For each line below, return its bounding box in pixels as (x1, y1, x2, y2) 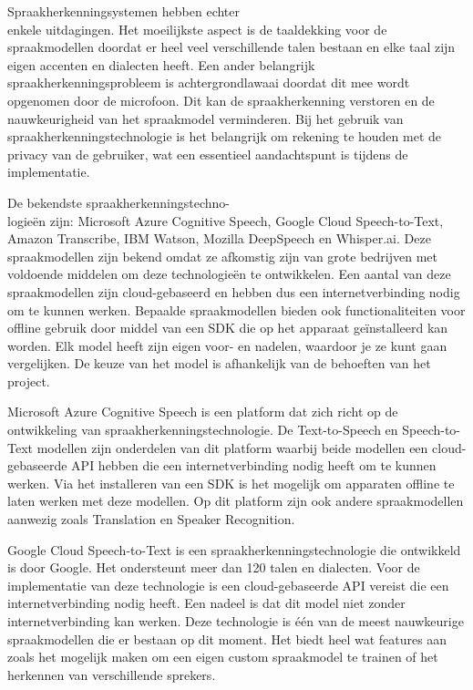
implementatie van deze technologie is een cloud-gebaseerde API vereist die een (7, 575, 449, 594)
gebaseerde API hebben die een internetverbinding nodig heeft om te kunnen (7, 456, 437, 475)
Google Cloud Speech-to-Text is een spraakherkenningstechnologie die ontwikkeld (7, 540, 461, 559)
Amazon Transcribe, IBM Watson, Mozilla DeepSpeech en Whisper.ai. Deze (7, 229, 431, 248)
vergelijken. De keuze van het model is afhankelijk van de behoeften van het (7, 354, 431, 373)
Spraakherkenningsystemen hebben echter (7, 2, 241, 20)
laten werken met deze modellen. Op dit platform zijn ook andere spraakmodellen (7, 491, 464, 510)
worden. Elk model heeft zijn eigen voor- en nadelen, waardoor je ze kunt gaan (7, 335, 447, 355)
